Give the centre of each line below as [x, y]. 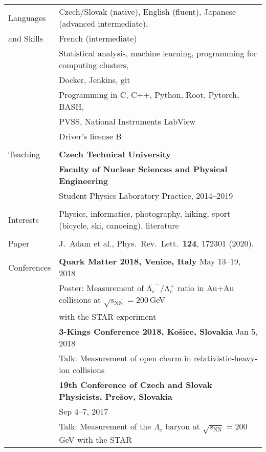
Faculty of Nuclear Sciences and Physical [143, 169]
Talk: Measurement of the [105, 426]
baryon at [182, 426]
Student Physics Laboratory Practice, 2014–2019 [146, 196]
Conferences [30, 267]
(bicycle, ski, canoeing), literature [119, 225]
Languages [27, 17]
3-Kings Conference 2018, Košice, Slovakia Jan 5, [158, 331]
